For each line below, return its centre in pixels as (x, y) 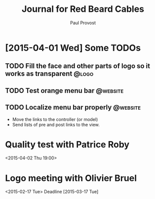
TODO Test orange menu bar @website (64, 91)
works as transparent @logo (49, 74)
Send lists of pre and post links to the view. (56, 124)
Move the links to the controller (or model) (55, 119)
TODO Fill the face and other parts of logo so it (78, 66)
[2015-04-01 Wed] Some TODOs (73, 48)
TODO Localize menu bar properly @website (73, 107)
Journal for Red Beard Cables (83, 9)
